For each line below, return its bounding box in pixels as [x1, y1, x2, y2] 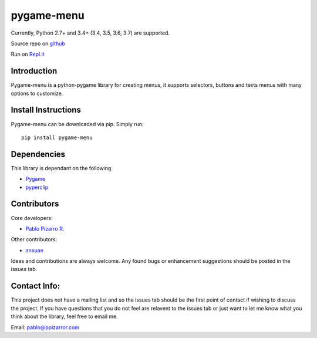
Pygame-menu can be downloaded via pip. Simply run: [11, 120, 144, 127]
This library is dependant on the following [11, 164, 112, 171]
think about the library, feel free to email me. [11, 313, 119, 320]
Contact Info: [11, 281, 60, 291]
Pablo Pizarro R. [25, 225, 65, 232]
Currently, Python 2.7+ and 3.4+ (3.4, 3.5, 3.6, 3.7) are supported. [11, 29, 170, 36]
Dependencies [11, 149, 66, 159]
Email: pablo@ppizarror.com [11, 323, 79, 331]
